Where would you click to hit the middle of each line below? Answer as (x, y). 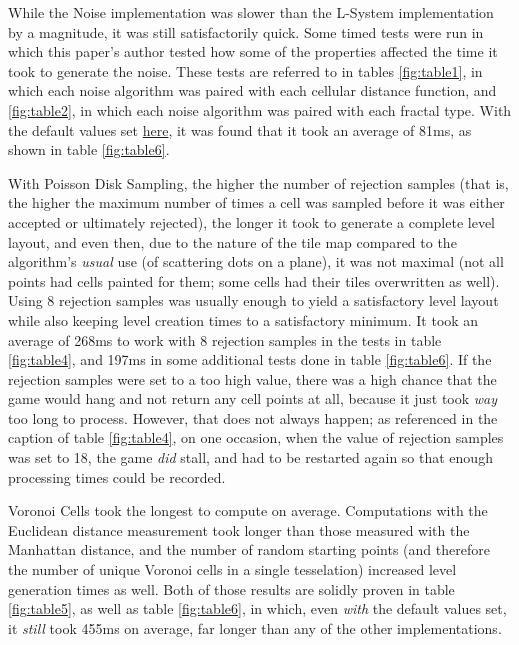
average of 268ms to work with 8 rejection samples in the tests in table (225, 339)
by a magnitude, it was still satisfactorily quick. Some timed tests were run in (246, 31)
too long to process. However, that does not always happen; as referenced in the (253, 417)
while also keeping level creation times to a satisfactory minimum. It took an (243, 319)
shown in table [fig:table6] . (89, 149)
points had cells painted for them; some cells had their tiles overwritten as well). (254, 280)
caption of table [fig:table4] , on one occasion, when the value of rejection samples (256, 437)
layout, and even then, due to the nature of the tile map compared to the (232, 241)
